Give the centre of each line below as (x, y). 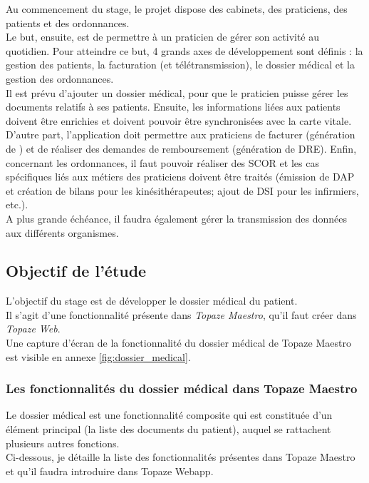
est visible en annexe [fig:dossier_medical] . (98, 356)
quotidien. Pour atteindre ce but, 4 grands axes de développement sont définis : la (184, 50)
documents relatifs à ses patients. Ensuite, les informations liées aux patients (173, 107)
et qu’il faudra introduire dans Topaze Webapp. (110, 471)
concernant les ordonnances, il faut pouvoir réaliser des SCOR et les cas (162, 162)
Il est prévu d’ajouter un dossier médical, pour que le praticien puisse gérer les (177, 92)
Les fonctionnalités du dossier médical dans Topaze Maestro (182, 388)
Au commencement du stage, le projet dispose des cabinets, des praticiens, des (177, 9)
